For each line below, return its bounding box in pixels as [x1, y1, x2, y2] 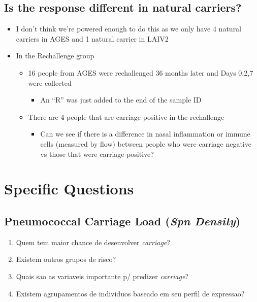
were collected [28, 77, 72, 88]
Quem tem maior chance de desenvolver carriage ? [16, 237, 170, 247]
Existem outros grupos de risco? [16, 254, 116, 264]
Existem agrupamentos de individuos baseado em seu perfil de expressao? [16, 288, 245, 298]
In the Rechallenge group [16, 50, 94, 61]
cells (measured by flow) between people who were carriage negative [40, 138, 251, 149]
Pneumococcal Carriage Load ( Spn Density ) [4, 213, 241, 228]
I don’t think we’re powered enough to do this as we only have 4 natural [16, 23, 242, 34]
